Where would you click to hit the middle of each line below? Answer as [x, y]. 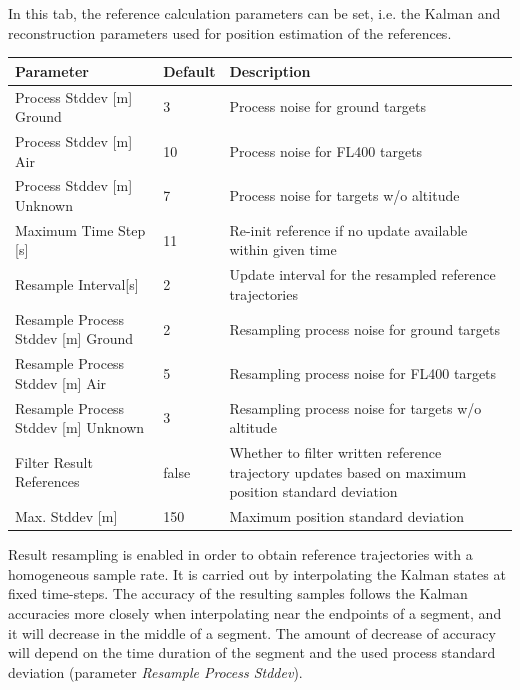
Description [270, 70]
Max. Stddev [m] [66, 516]
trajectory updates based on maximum [348, 471]
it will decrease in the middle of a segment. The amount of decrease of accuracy [252, 632]
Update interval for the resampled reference [362, 274]
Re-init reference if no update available [348, 229]
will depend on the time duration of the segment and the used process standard [252, 652]
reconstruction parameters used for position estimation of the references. [230, 32]
